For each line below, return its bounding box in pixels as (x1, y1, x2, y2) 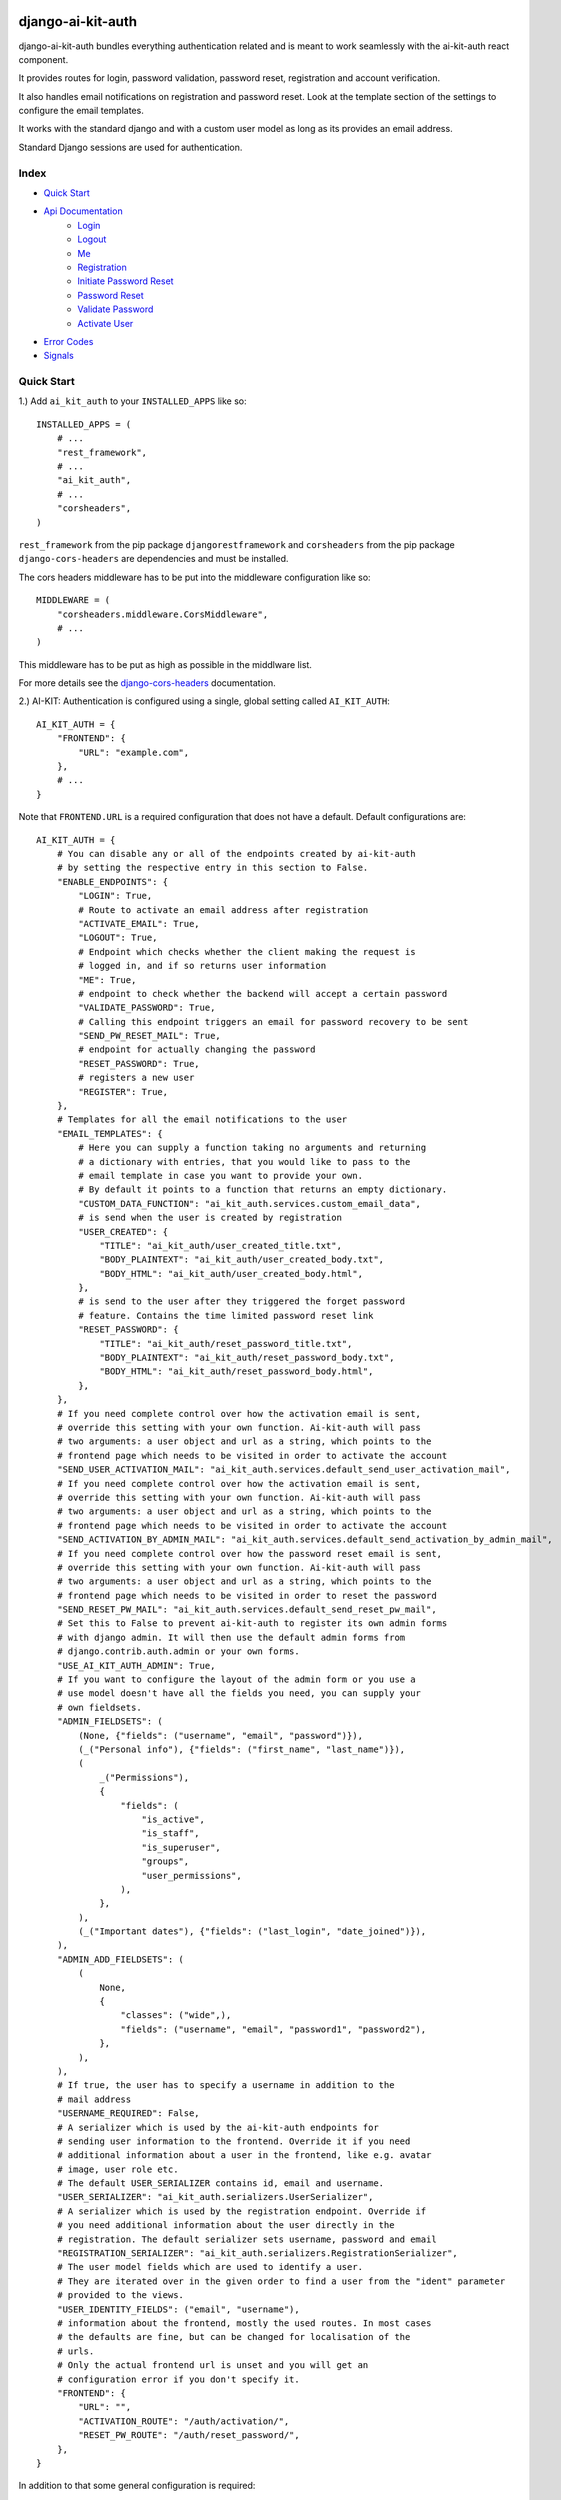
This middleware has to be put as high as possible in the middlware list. (18, 658, 312, 670)
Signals (43, 350, 74, 362)
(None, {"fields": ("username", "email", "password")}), (78, 1730, 364, 1741)
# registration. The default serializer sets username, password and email (56, 2233, 437, 2245)
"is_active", (141, 1813, 205, 1825)
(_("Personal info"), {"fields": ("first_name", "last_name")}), (78, 1743, 406, 1755)
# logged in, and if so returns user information (78, 960, 327, 972)
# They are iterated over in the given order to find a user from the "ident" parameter (56, 2275, 506, 2287)
